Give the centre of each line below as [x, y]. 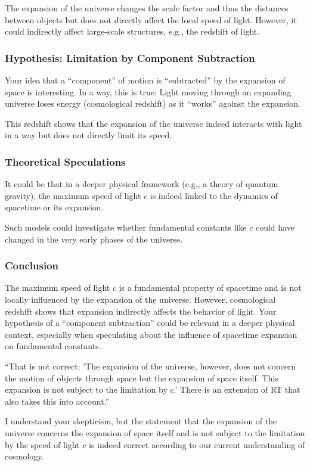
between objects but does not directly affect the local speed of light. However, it [151, 19]
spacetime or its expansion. [54, 207]
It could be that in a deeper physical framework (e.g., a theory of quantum [142, 184]
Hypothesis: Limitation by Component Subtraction [130, 58]
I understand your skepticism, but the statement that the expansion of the [141, 421]
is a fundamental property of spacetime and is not [210, 288]
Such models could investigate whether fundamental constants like [126, 227]
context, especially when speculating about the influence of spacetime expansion [151, 334]
